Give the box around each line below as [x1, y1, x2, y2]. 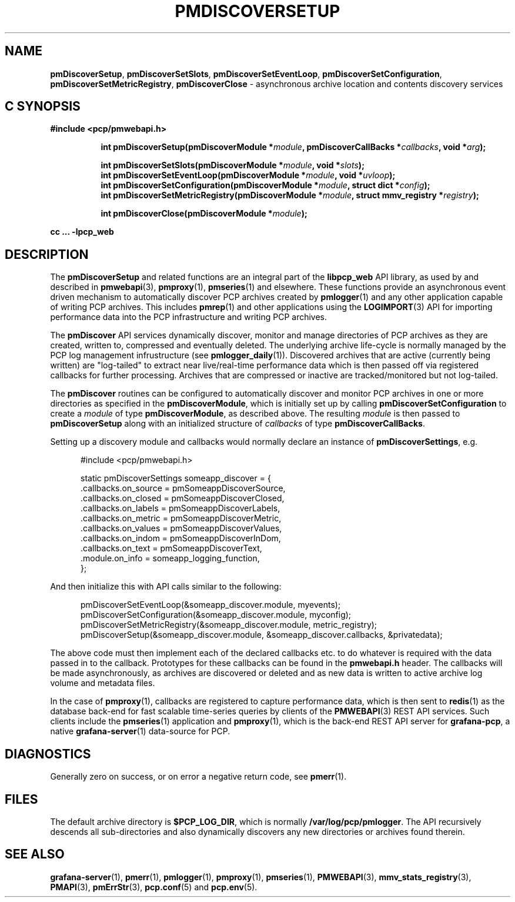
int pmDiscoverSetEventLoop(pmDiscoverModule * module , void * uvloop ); [101, 170, 396, 181]
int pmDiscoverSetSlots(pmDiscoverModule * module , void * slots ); [101, 160, 364, 171]
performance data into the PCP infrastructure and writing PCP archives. [50, 312, 327, 322]
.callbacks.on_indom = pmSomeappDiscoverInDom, [81, 533, 281, 544]
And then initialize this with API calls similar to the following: [50, 581, 282, 592]
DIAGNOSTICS [5, 746, 91, 761]
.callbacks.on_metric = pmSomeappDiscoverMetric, [81, 513, 282, 524]
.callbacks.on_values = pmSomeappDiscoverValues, [81, 523, 282, 534]
